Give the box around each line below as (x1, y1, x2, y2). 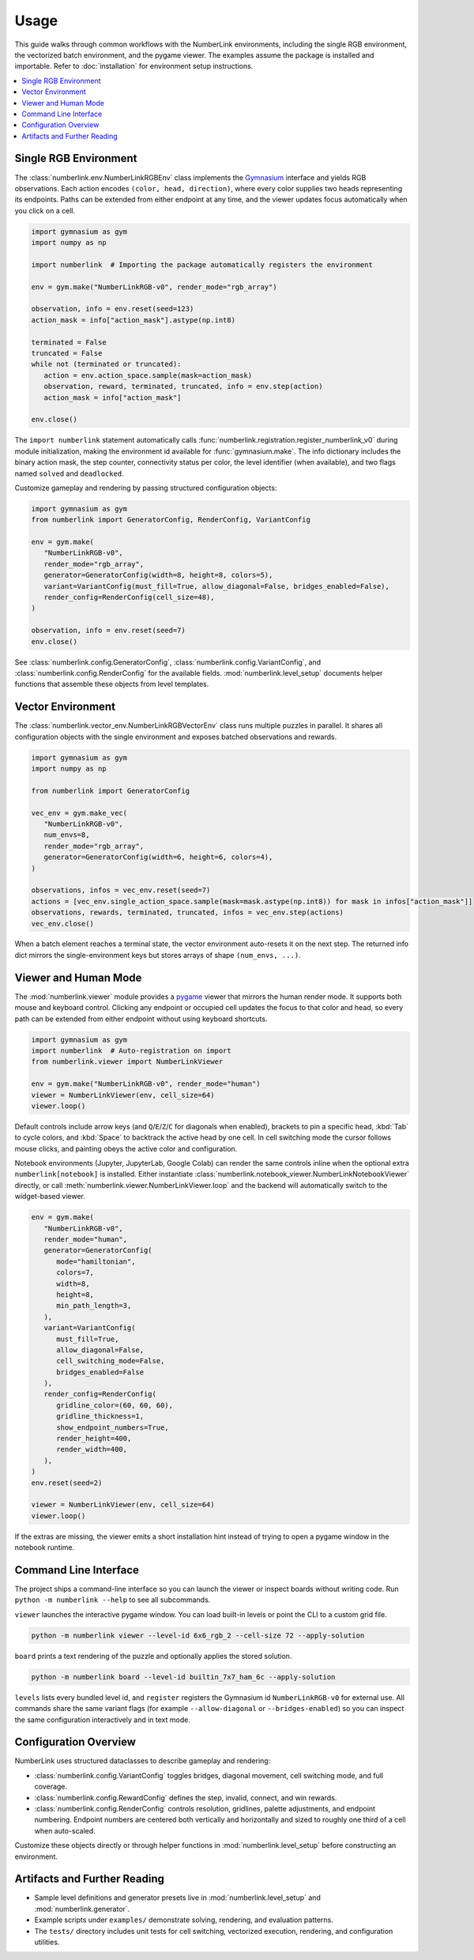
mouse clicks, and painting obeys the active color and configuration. (14, 1144, 238, 1153)
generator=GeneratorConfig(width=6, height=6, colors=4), (43, 853, 273, 861)
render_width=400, (56, 1445, 128, 1454)
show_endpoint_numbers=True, (56, 1423, 169, 1432)
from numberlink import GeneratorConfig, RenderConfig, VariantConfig (31, 515, 311, 525)
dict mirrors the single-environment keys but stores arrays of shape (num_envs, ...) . (14, 950, 301, 959)
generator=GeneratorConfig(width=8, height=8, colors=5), (43, 571, 273, 580)
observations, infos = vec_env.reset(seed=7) (31, 886, 211, 895)
